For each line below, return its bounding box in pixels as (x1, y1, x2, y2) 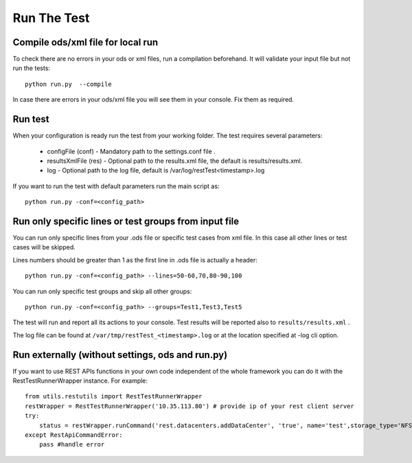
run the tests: (12, 64, 51, 72)
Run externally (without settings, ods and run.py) (12, 349, 228, 361)
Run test (12, 113, 49, 125)
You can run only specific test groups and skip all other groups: (12, 287, 192, 295)
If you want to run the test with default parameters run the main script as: (12, 182, 220, 190)
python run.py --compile (25, 80, 113, 88)
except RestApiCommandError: (25, 431, 123, 439)
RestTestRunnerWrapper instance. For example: (12, 376, 148, 385)
